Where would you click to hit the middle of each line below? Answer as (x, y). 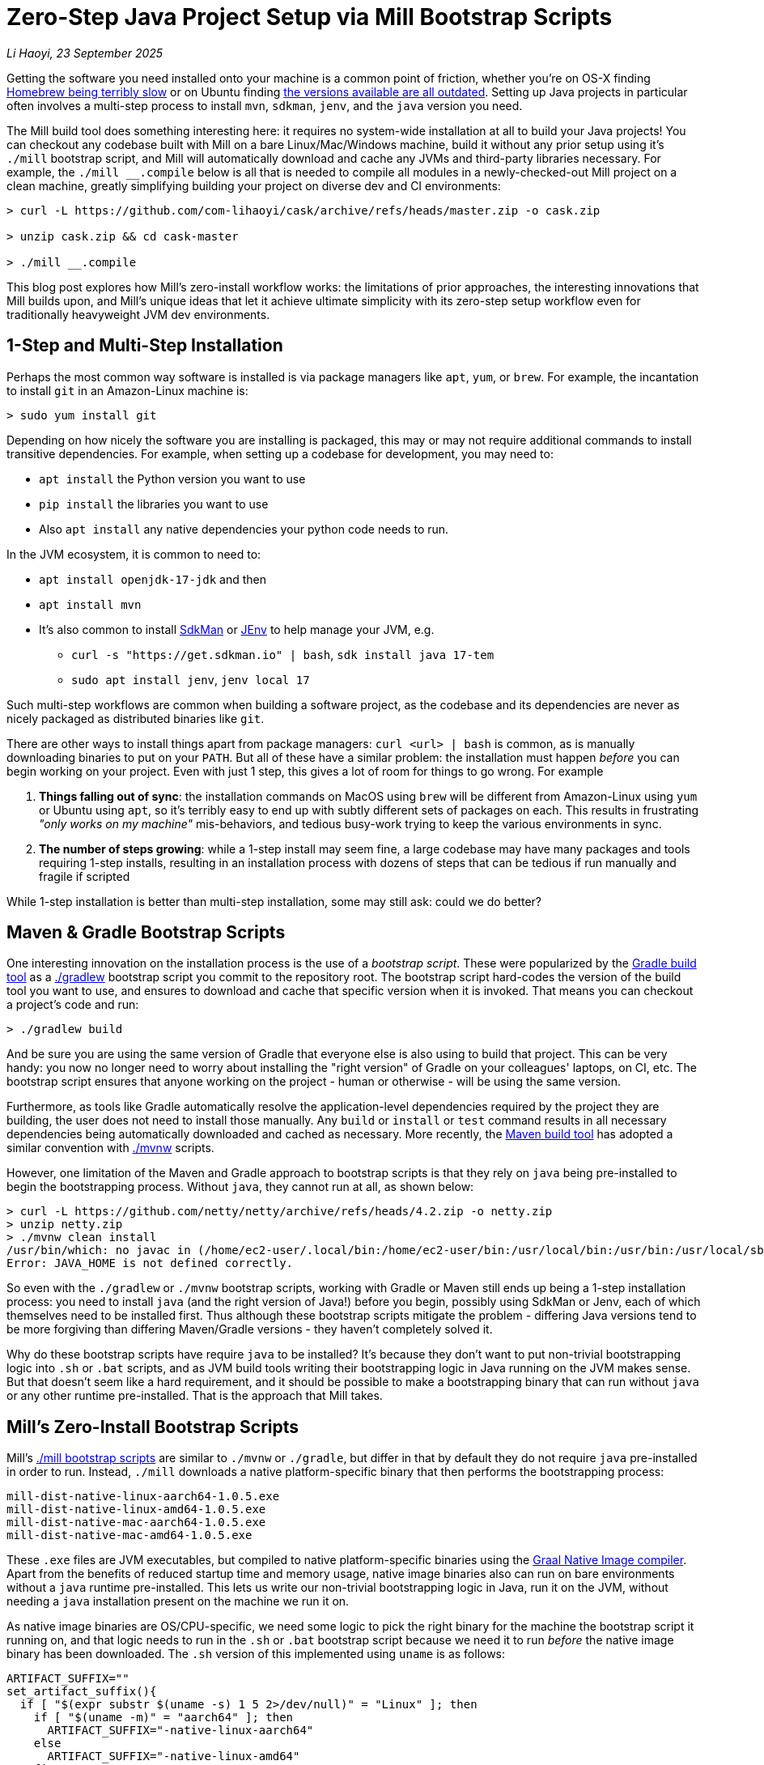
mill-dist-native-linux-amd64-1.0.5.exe (136, 1510)
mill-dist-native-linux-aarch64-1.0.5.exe (143, 1497)
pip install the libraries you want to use (154, 504)
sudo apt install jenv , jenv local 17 (191, 679)
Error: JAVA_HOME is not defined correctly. (150, 1263)
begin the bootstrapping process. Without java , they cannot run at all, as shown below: (240, 1187)
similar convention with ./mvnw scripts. (110, 1148)
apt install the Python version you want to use (172, 478)
